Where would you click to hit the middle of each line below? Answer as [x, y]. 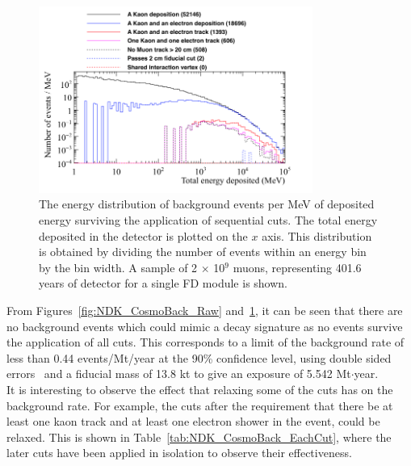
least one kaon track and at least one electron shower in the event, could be [193, 421]
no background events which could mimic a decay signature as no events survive [205, 326]
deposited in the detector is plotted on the [143, 235]
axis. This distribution [317, 235]
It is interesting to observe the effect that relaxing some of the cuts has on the [200, 389]
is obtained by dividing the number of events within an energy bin [203, 252]
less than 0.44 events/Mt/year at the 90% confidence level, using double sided [199, 357]
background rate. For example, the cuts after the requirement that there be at [200, 405]
